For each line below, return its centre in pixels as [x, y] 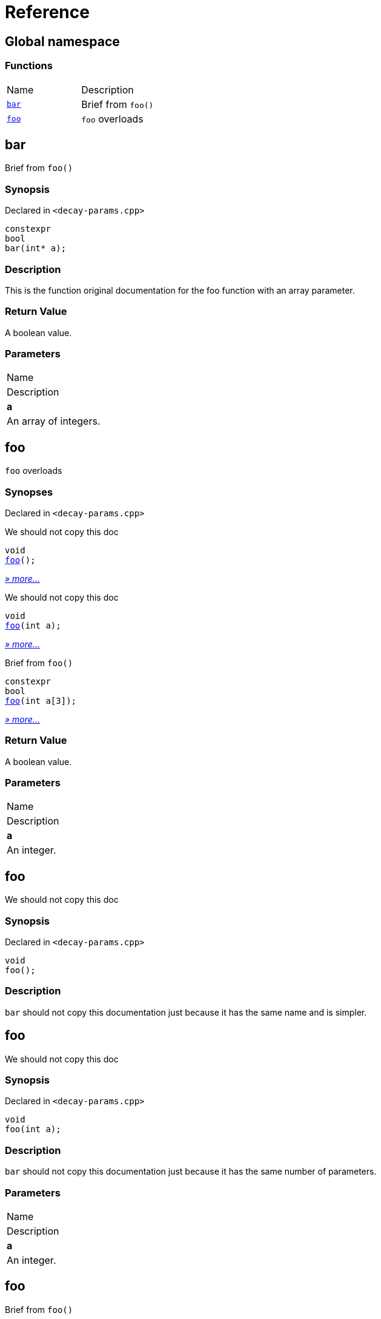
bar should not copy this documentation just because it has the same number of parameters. [191, 1172]
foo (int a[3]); [41, 700]
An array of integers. [54, 421]
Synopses [29, 492]
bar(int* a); [36, 248]
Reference [47, 12]
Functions [29, 66]
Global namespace [62, 41]
